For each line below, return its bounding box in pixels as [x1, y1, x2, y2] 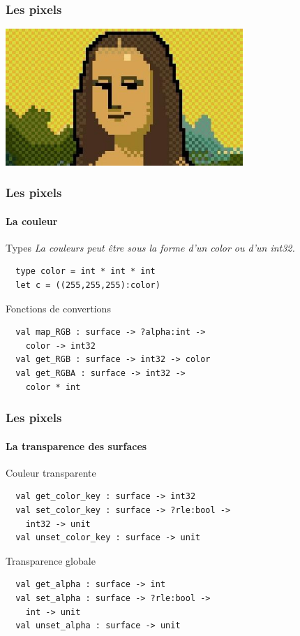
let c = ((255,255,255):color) [15, 280, 160, 291]
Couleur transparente [6, 465, 96, 479]
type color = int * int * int [15, 266, 156, 277]
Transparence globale [6, 553, 96, 568]
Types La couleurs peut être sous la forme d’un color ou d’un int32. [6, 240, 295, 254]
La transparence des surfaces [6, 438, 147, 453]
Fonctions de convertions [6, 301, 111, 315]
